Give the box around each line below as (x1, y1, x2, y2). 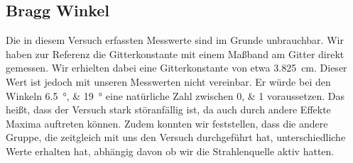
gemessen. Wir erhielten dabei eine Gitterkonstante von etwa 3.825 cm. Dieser (6, 60, 347, 75)
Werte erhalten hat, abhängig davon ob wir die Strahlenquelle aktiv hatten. (6, 143, 335, 158)
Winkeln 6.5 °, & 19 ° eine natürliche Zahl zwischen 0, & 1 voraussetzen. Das (6, 88, 344, 103)
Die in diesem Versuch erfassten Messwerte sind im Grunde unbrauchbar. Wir (6, 33, 344, 47)
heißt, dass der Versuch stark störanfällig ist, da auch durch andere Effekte (6, 102, 331, 117)
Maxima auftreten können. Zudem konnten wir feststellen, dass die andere (6, 116, 328, 130)
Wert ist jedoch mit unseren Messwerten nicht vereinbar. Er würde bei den (6, 74, 331, 89)
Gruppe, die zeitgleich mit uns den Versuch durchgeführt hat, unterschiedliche (6, 130, 346, 145)
